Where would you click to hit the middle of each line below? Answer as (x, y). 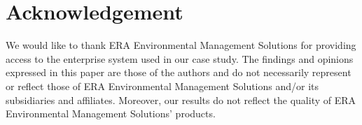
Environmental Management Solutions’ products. (111, 113)
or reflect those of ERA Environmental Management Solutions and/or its (162, 86)
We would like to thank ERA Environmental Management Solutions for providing (181, 45)
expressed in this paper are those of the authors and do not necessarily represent (179, 72)
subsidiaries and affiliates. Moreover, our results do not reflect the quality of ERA (181, 100)
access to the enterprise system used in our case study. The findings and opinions (180, 58)
